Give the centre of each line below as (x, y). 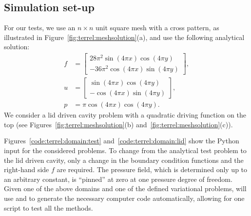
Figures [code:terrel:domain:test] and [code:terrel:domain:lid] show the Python (122, 141)
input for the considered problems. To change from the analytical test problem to (125, 150)
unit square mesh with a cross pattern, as (157, 28)
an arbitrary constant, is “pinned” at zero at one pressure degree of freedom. (118, 179)
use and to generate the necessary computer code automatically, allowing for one (124, 198)
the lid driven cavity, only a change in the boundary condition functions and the (124, 160)
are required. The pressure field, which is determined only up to (152, 169)
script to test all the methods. (48, 207)
